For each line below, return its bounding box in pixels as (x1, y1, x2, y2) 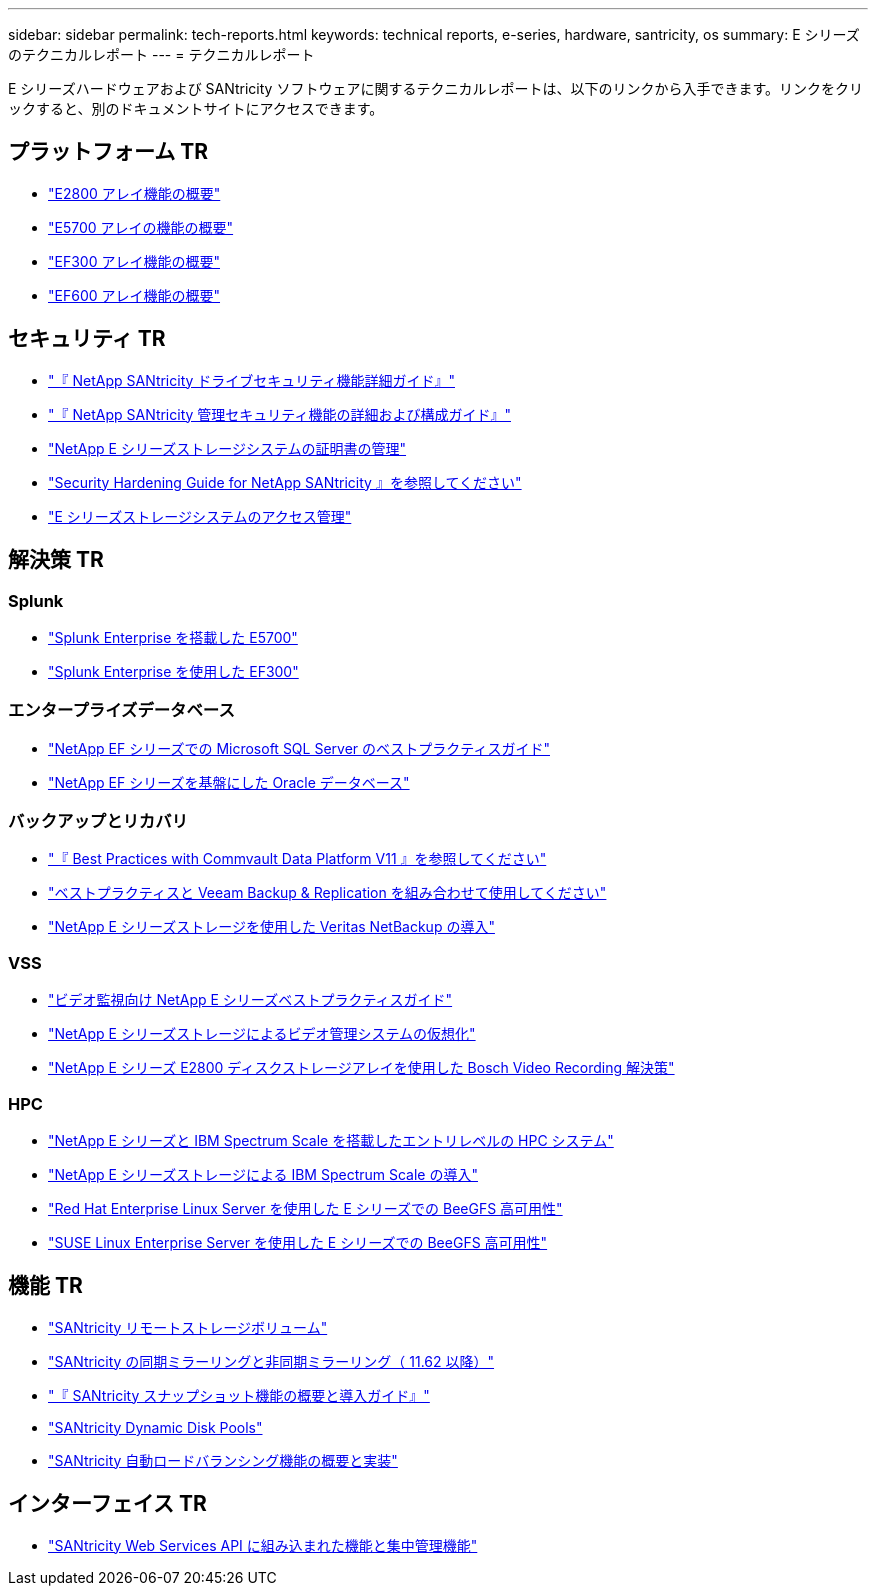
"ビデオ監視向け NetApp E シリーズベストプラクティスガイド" (48, 991, 453, 1009)
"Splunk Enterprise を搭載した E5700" (48, 628, 298, 646)
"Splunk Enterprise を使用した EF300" (48, 662, 299, 680)
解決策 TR (8, 547, 104, 573)
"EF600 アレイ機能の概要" (48, 286, 221, 304)
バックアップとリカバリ (8, 811, 188, 832)
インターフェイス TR (8, 1491, 207, 1517)
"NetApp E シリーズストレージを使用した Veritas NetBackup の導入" (48, 918, 495, 936)
